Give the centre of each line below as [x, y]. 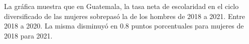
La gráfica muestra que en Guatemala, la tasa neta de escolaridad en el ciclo [121, 6]
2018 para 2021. [28, 35]
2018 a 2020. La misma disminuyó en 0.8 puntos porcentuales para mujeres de [124, 26]
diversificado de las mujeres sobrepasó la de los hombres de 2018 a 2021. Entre [125, 16]
